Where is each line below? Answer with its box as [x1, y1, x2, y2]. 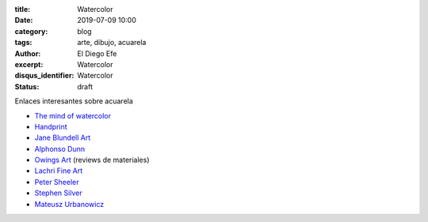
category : [14, 26, 48, 36]
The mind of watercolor [34, 111, 111, 120]
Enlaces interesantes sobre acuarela [14, 96, 134, 106]
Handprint [34, 122, 67, 131]
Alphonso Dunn [34, 144, 86, 153]
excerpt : [14, 59, 44, 69]
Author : [14, 48, 41, 58]
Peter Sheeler [34, 177, 79, 186]
